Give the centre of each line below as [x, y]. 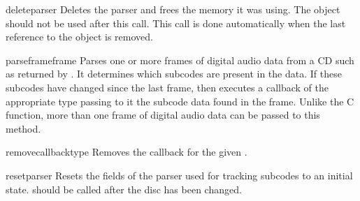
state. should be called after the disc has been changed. [124, 189]
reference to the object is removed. [79, 37]
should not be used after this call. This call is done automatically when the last [176, 23]
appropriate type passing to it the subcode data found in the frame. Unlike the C [180, 101]
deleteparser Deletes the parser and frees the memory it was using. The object [173, 9]
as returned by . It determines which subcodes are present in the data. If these [174, 74]
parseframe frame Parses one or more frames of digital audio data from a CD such [180, 60]
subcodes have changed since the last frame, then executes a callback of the [167, 87]
